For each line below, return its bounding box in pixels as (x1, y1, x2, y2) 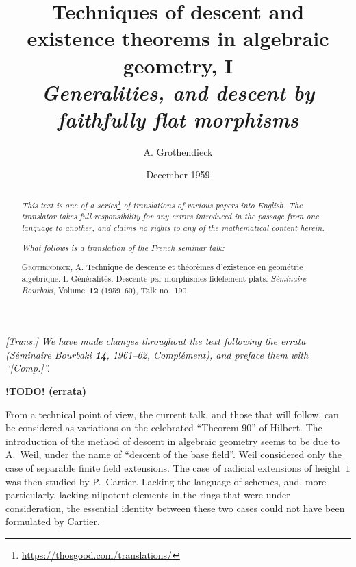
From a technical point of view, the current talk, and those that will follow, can (5, 407, 339, 421)
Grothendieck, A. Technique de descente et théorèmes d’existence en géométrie (21, 261, 303, 273)
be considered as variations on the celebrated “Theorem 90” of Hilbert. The (5, 420, 322, 435)
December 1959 (146, 167, 210, 182)
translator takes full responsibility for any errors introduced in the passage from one (21, 210, 319, 222)
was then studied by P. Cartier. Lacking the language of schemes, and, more (5, 474, 327, 488)
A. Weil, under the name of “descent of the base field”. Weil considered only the (5, 447, 342, 461)
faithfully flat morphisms (57, 104, 299, 133)
